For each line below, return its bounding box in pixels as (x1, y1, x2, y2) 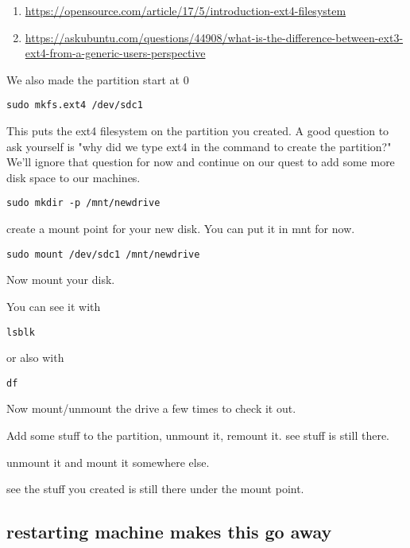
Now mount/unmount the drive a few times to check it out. (6, 400, 296, 417)
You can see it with (6, 297, 101, 314)
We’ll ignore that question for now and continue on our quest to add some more (6, 154, 395, 170)
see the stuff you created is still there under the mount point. (6, 480, 304, 497)
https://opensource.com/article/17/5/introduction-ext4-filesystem (25, 2, 346, 18)
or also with (6, 349, 64, 366)
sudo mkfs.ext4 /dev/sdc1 (6, 99, 143, 111)
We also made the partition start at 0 (6, 71, 189, 87)
